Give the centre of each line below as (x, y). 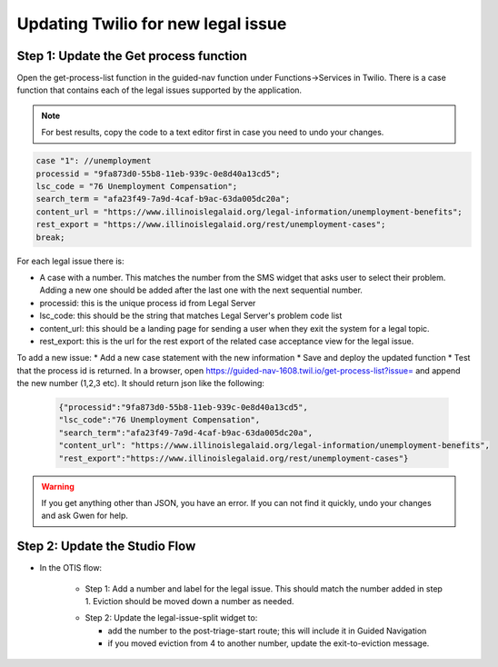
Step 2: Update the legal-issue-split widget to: (171, 618)
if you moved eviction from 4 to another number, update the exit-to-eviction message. (269, 643)
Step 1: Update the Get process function (132, 56)
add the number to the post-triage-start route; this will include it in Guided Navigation (267, 631)
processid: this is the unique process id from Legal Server (148, 303)
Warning (58, 486)
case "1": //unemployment (94, 161)
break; (50, 237)
